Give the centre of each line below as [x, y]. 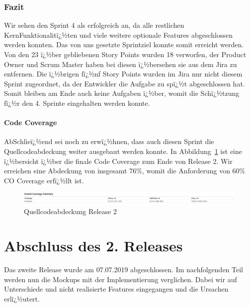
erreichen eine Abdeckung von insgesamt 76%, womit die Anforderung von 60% [125, 171]
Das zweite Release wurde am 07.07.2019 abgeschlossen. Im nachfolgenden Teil [124, 269]
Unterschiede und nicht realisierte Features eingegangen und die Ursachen [116, 289]
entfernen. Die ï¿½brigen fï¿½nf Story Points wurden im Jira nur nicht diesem [123, 74]
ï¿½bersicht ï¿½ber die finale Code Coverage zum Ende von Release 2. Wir [118, 161]
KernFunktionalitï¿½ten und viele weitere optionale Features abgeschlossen [118, 35]
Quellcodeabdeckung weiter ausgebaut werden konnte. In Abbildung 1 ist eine [123, 151]
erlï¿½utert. [22, 298]
